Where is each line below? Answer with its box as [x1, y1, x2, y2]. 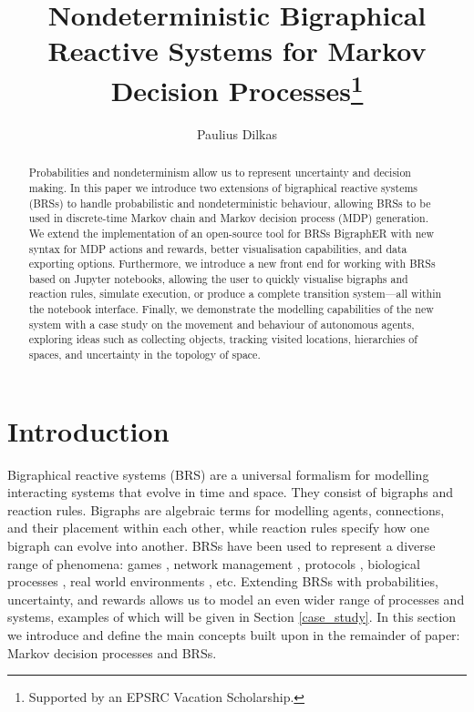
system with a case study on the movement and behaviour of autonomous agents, [28, 316, 415, 331]
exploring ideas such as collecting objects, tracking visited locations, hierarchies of [28, 331, 417, 347]
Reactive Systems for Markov [47, 32, 427, 69]
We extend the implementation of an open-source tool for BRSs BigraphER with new [28, 225, 435, 240]
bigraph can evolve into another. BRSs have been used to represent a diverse [7, 536, 436, 555]
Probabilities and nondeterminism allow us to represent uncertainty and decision [28, 165, 411, 180]
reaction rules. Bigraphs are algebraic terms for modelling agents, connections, [7, 500, 445, 519]
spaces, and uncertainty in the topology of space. [28, 347, 261, 362]
